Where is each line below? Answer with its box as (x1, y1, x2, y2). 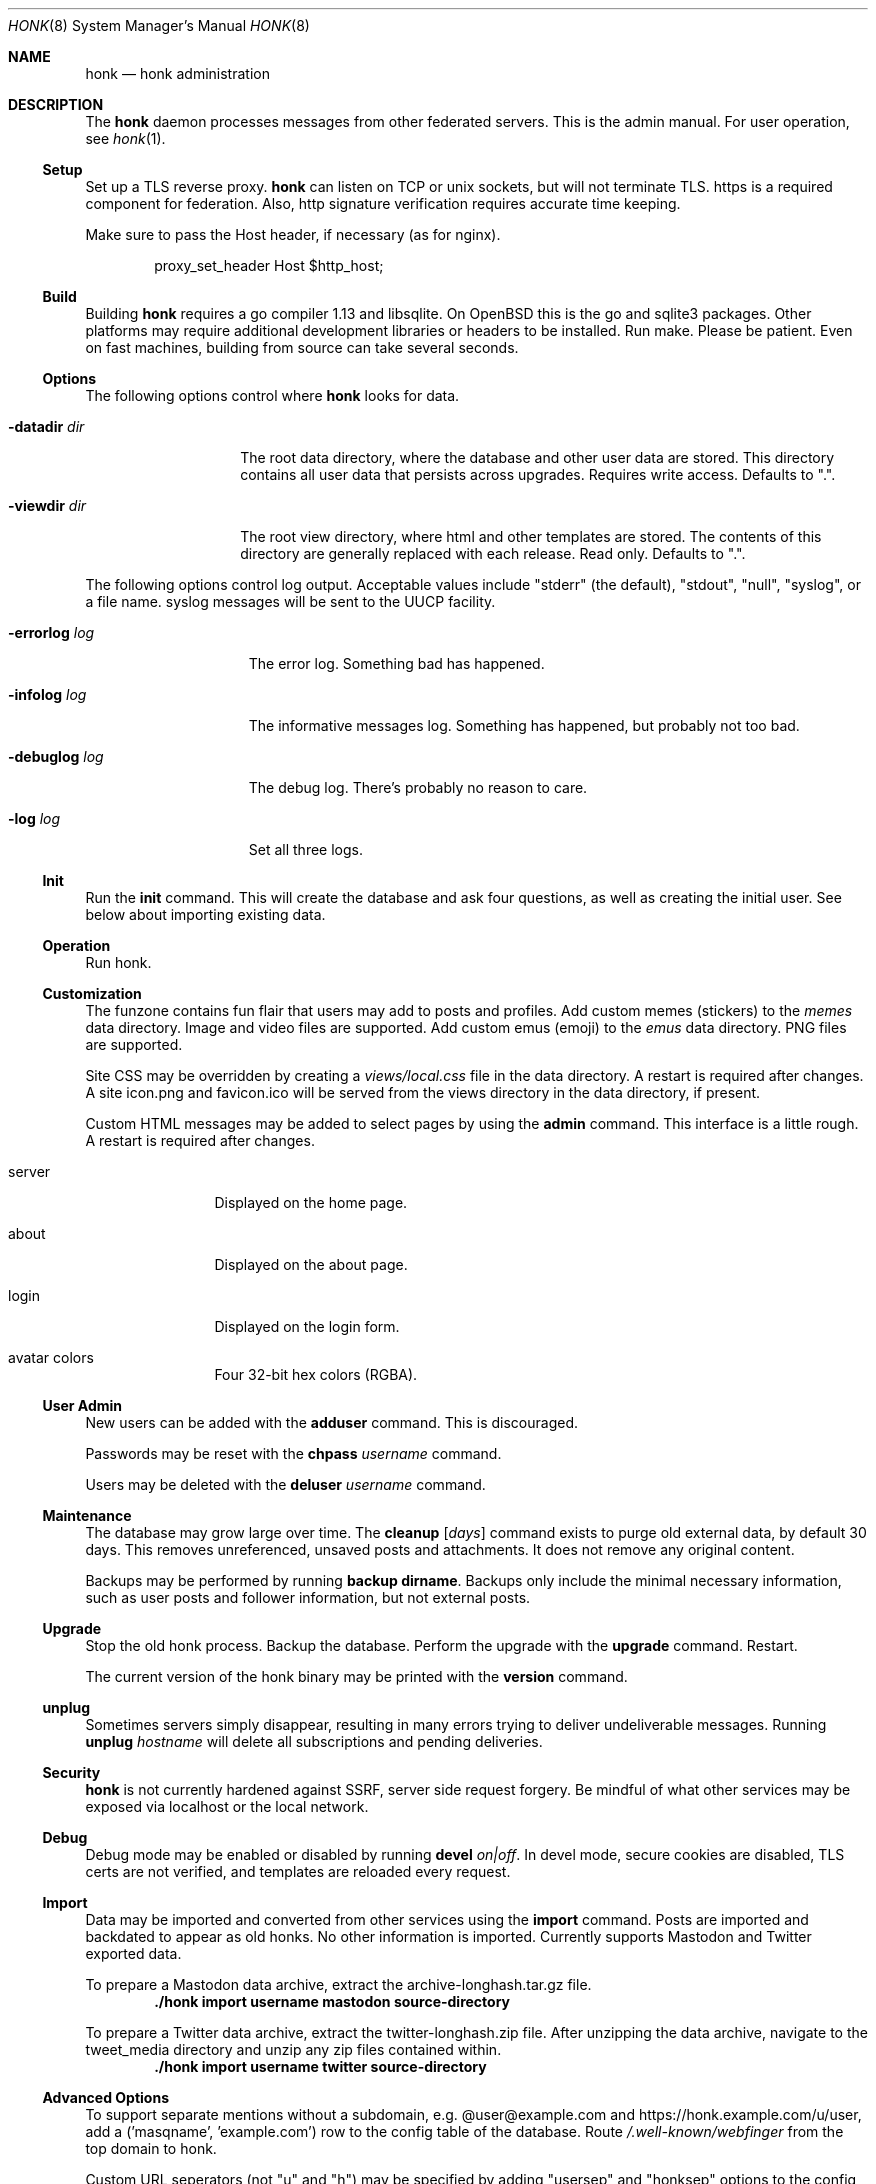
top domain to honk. (85, 2140, 217, 2157)
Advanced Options (42, 2089, 169, 2106)
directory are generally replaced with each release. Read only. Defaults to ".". (240, 545, 746, 562)
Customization (42, 985, 142, 1002)
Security (42, 1764, 101, 1781)
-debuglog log (8, 748, 104, 765)
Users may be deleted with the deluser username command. (85, 1476, 486, 1493)
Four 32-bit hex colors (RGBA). (214, 1366, 418, 1383)
